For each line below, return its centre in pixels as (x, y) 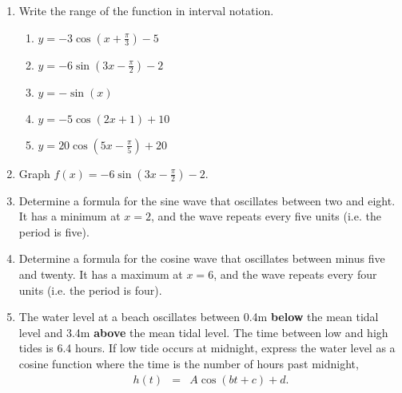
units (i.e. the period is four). (90, 290)
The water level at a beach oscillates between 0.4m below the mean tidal (199, 317)
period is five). (54, 231)
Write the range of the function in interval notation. (146, 10)
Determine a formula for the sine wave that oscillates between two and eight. (207, 200)
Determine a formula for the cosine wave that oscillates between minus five (202, 258)
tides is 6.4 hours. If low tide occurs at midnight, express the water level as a (207, 348)
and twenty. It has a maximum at (101, 274)
